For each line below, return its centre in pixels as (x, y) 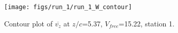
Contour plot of (28, 23)
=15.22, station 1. (146, 23)
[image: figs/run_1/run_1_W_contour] (68, 7)
